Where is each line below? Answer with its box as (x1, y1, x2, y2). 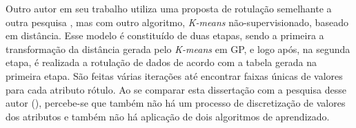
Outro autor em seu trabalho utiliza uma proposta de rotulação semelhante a (6, 1, 332, 15)
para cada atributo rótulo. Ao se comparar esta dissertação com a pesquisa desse (6, 82, 346, 96)
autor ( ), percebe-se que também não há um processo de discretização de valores (6, 96, 346, 110)
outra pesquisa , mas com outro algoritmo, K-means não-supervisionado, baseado (6, 14, 348, 29)
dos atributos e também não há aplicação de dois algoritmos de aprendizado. (6, 109, 330, 123)
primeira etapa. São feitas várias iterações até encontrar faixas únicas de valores (6, 68, 343, 83)
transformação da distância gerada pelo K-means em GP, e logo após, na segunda (6, 41, 350, 56)
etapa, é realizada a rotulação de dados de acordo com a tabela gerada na (6, 55, 317, 70)
